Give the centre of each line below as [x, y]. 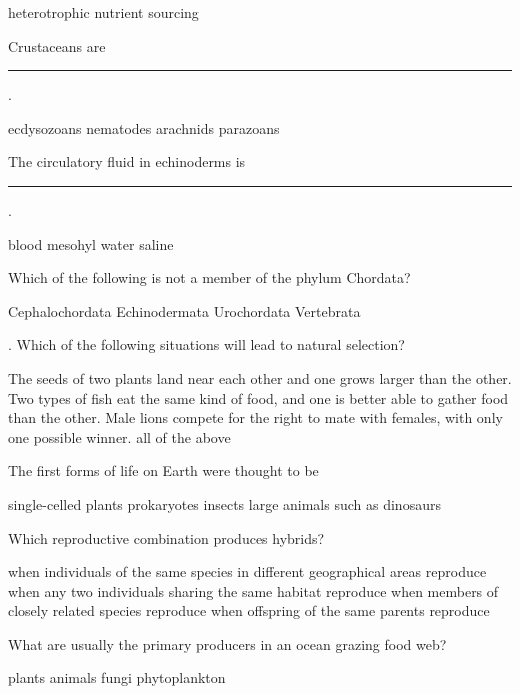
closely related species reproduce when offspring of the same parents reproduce [249, 610]
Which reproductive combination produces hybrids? [166, 537]
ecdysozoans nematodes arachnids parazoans [144, 127]
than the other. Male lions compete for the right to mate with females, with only [255, 417]
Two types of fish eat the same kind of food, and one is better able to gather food [258, 397]
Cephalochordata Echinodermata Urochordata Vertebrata [184, 310]
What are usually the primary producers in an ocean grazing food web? [227, 643]
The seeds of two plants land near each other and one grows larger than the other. [260, 377]
